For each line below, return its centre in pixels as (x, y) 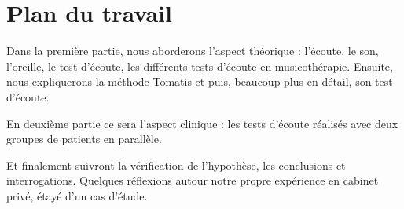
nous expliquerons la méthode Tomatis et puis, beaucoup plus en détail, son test (200, 81)
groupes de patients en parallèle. (84, 139)
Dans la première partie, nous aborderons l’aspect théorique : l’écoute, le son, (193, 51)
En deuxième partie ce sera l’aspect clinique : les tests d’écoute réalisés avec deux (202, 123)
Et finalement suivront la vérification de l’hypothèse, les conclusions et (176, 165)
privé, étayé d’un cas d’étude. (77, 195)
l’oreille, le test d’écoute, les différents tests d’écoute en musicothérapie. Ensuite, (200, 66)
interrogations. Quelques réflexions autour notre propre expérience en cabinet (193, 180)
